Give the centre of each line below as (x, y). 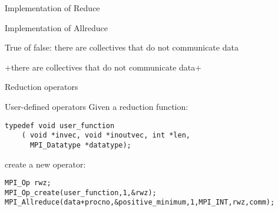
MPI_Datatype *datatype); (80, 145)
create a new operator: (45, 164)
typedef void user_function (60, 125)
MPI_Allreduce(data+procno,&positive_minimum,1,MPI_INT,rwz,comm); (140, 202)
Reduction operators (42, 87)
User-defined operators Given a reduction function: (97, 106)
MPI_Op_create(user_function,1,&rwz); (81, 192)
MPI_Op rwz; (28, 183)
